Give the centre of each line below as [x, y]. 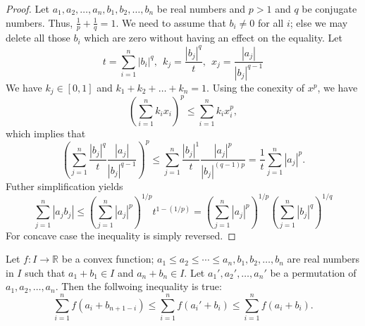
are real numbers [323, 259]
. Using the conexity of [256, 87]
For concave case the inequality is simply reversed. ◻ [121, 235]
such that [45, 272]
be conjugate [329, 8]
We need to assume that [174, 22]
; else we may [319, 22]
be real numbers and [201, 8]
